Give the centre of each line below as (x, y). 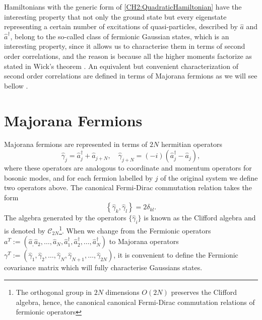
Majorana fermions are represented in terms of (76, 144)
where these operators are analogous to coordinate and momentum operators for (128, 168)
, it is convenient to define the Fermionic (176, 255)
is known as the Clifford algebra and (200, 218)
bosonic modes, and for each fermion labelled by (79, 177)
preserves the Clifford (204, 292)
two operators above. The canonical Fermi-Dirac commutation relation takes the (128, 187)
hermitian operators (192, 144)
